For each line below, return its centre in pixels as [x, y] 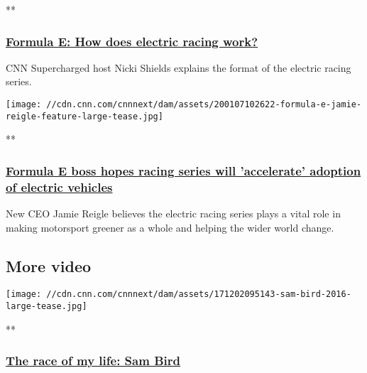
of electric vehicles [59, 186]
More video [49, 265]
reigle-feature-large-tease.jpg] [84, 116]
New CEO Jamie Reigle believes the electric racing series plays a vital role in [173, 213]
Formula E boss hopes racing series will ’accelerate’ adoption [183, 170]
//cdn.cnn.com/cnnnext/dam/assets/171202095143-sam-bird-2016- [199, 294]
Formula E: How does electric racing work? [132, 41]
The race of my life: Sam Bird [93, 361]
